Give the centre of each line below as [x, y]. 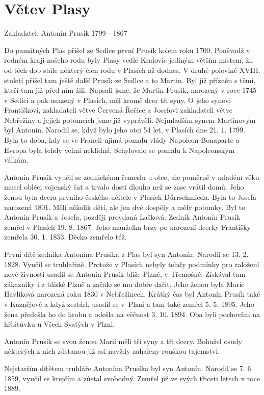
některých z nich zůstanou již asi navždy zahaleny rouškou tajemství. [112, 351]
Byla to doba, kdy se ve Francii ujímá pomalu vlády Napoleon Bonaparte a [122, 140]
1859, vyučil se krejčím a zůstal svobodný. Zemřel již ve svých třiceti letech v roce [132, 378]
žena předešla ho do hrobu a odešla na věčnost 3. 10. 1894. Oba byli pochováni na [132, 314]
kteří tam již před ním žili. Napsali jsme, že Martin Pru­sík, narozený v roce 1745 [130, 90]
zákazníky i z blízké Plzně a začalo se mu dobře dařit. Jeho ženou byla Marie [124, 284]
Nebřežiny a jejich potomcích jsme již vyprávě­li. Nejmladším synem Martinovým [130, 120]
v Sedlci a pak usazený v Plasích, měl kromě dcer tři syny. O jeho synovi [118, 100]
